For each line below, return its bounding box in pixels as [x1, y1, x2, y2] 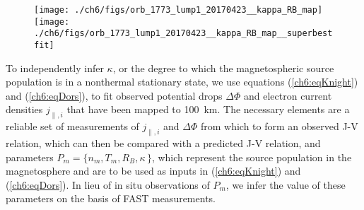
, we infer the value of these [225, 177, 346, 192]
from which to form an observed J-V [200, 119, 358, 134]
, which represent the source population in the [151, 149, 352, 164]
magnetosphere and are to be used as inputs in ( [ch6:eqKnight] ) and [6, 163, 301, 178]
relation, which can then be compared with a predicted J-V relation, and [6, 136, 321, 150]
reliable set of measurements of [6, 119, 139, 134]
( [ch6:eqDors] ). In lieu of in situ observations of [6, 177, 210, 192]
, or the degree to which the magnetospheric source [112, 60, 334, 75]
